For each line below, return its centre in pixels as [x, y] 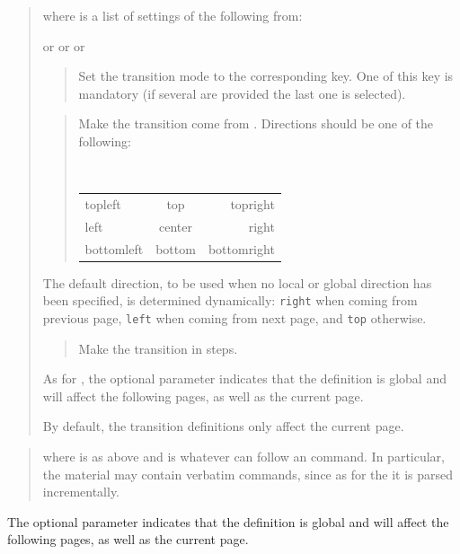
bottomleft [114, 248]
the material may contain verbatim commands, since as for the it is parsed [248, 474]
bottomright [241, 248]
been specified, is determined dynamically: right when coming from [230, 300]
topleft [103, 203]
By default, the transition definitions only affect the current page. [223, 426]
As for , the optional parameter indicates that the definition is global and [244, 378]
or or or [64, 45]
